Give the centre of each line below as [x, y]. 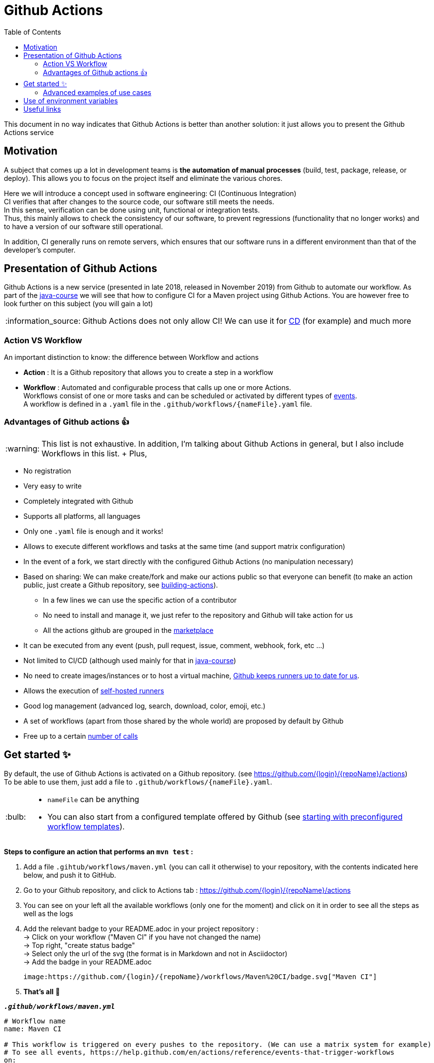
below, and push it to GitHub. [70, 875]
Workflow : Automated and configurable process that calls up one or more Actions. [157, 388]
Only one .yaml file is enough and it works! [93, 531]
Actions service [29, 132]
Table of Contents [33, 32]
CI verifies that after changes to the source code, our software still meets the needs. [139, 201]
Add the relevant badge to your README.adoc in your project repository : [141, 928]
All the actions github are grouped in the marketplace [128, 630]
